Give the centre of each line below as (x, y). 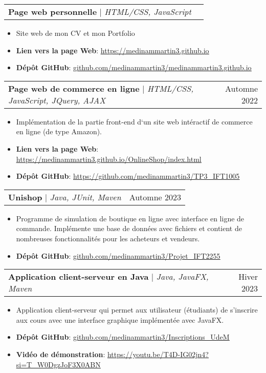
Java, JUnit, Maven (85, 197)
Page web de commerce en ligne (74, 88)
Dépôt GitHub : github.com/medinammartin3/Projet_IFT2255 (118, 255)
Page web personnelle (53, 12)
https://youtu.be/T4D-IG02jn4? (158, 354)
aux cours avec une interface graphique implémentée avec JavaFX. (120, 319)
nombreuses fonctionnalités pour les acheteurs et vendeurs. (108, 238)
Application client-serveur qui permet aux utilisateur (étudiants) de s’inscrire (137, 310)
